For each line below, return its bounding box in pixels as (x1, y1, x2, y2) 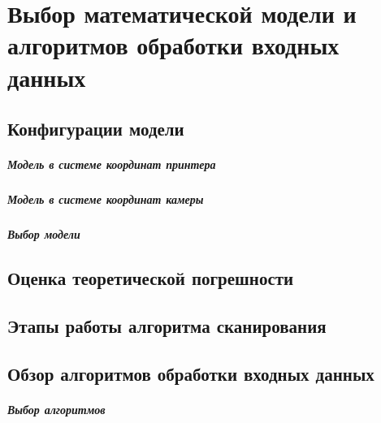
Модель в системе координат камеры (7, 191, 204, 208)
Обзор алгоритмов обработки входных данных (7, 360, 375, 386)
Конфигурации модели (7, 116, 184, 141)
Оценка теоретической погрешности (7, 265, 294, 291)
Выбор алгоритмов (7, 400, 106, 417)
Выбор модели (7, 226, 80, 243)
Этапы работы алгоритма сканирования (7, 313, 327, 338)
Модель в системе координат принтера (7, 156, 216, 173)
